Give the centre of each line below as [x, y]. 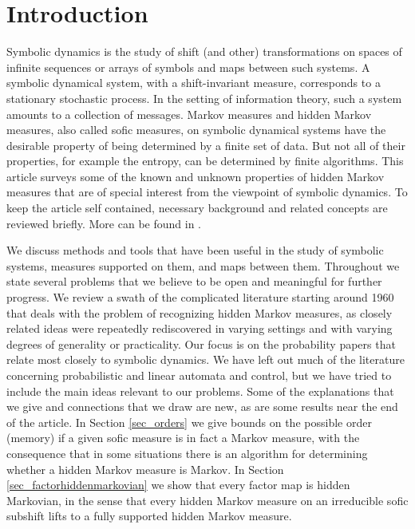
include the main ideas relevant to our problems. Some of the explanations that [200, 391]
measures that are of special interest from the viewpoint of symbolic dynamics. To [207, 192]
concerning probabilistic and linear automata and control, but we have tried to [199, 375]
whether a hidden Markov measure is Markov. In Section [145, 469]
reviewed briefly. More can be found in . [104, 223]
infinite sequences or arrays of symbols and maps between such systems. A [188, 67]
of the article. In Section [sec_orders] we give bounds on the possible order [189, 422]
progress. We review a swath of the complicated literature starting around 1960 [200, 297]
